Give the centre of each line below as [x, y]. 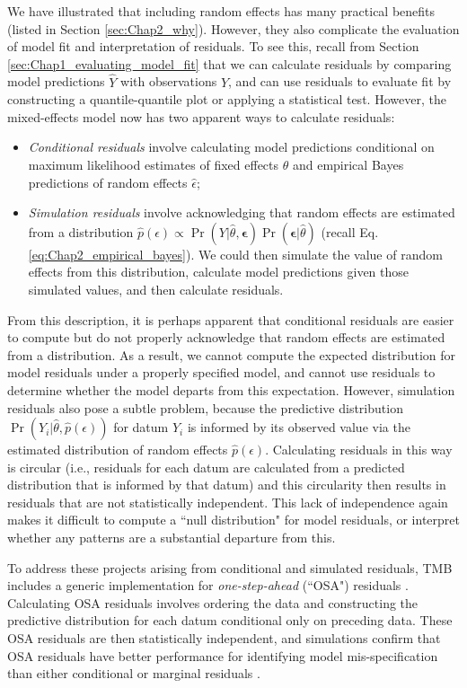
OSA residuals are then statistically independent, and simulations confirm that [224, 638]
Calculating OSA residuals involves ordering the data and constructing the [213, 602]
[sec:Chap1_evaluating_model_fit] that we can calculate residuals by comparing [229, 63]
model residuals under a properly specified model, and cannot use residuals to [221, 372]
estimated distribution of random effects [118, 450]
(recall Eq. [350, 231]
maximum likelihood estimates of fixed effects [154, 164]
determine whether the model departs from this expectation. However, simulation [231, 389]
